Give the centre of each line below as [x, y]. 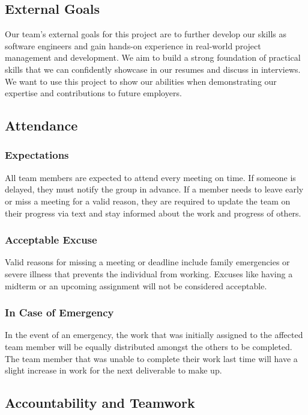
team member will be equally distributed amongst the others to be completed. [149, 346]
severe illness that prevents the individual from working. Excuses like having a [149, 273]
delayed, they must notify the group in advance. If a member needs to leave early [154, 189]
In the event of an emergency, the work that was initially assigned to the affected [154, 335]
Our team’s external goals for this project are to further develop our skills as [146, 34]
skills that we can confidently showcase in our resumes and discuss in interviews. [153, 69]
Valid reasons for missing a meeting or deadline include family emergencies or [147, 262]
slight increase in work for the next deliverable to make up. [113, 370]
